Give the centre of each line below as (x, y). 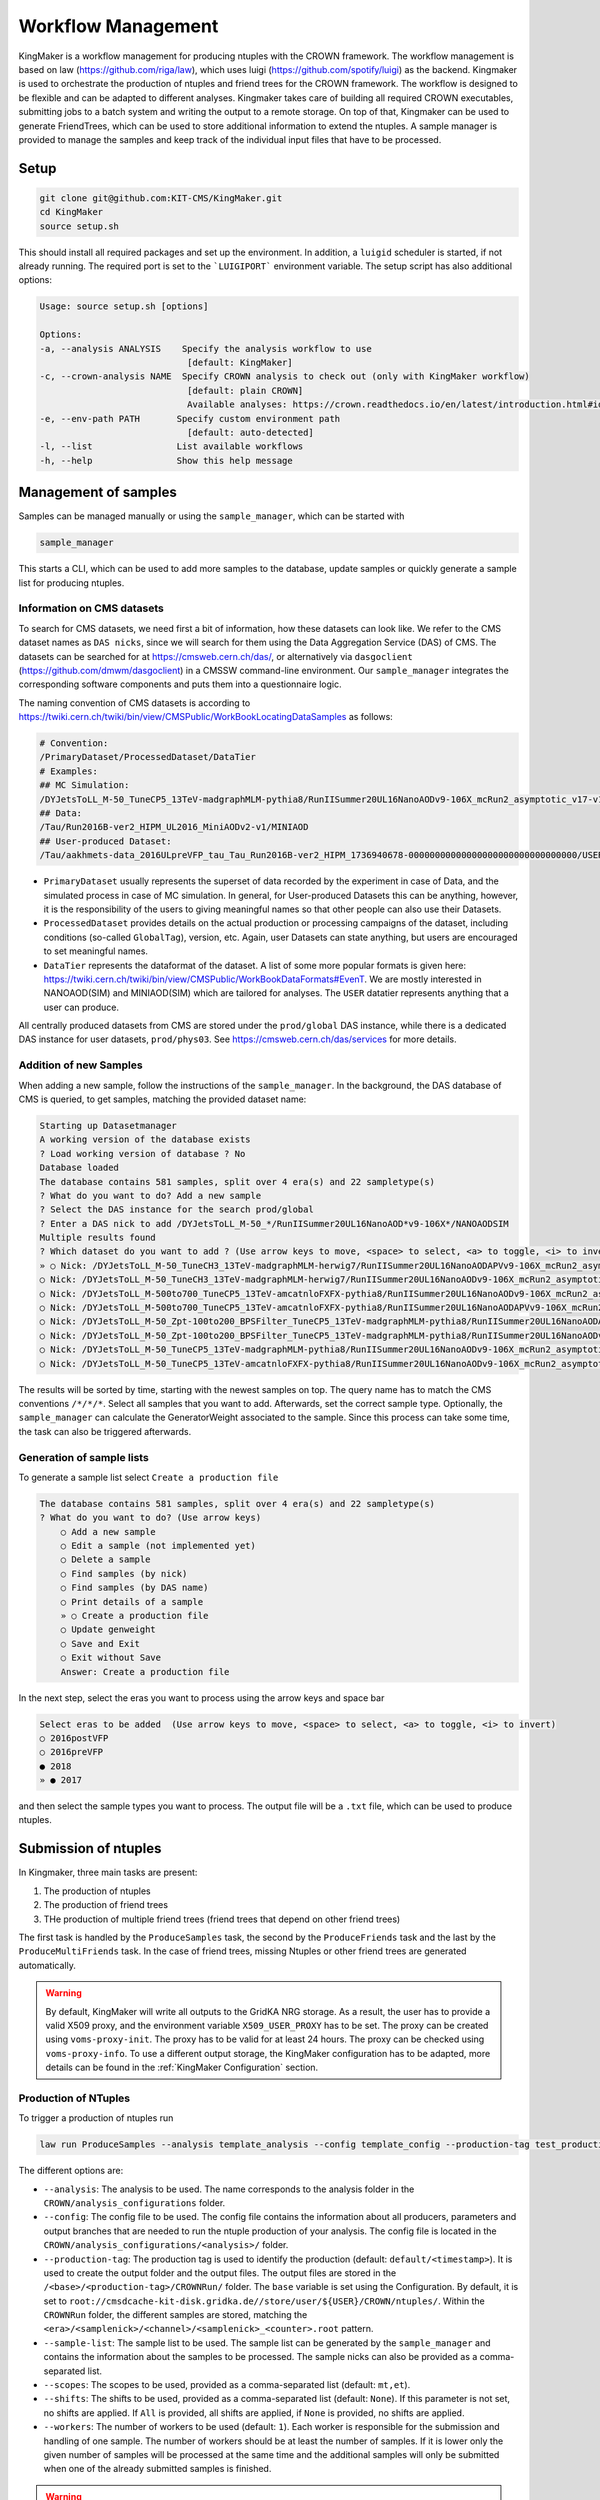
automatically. (47, 1965)
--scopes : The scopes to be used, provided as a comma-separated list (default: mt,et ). (227, 2385)
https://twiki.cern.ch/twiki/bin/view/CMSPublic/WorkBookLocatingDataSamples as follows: (206, 717)
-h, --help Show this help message (166, 460)
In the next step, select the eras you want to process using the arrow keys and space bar (201, 1697)
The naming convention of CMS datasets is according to (134, 702)
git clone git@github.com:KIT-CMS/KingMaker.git (161, 198)
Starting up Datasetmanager (108, 1125)
